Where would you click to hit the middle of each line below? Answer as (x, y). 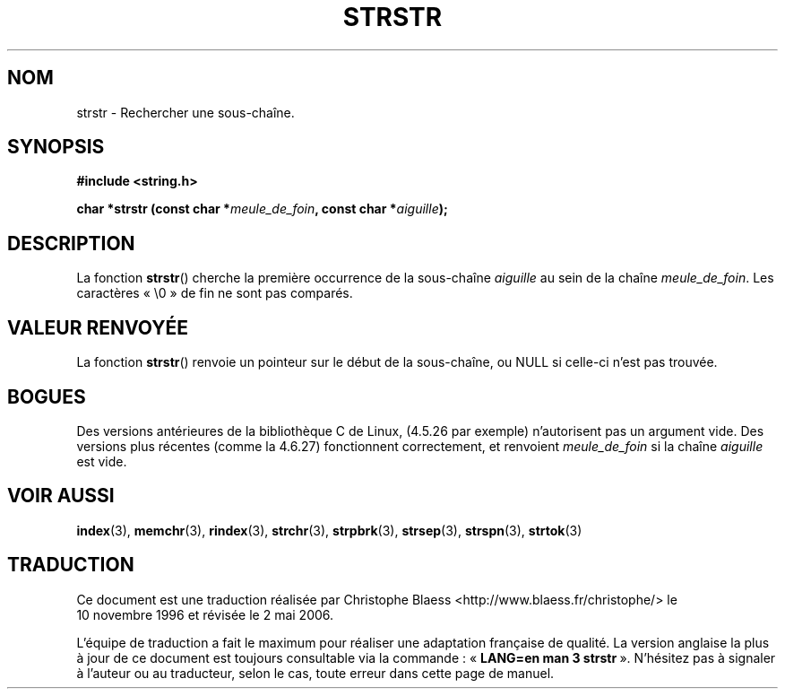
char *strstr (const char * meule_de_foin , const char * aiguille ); (262, 209)
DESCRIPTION (71, 243)
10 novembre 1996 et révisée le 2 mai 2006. (205, 614)
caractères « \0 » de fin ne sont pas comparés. (215, 293)
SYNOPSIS (56, 147)
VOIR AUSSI (61, 496)
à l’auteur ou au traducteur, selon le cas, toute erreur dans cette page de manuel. (315, 673)
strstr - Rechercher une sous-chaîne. (185, 112)
